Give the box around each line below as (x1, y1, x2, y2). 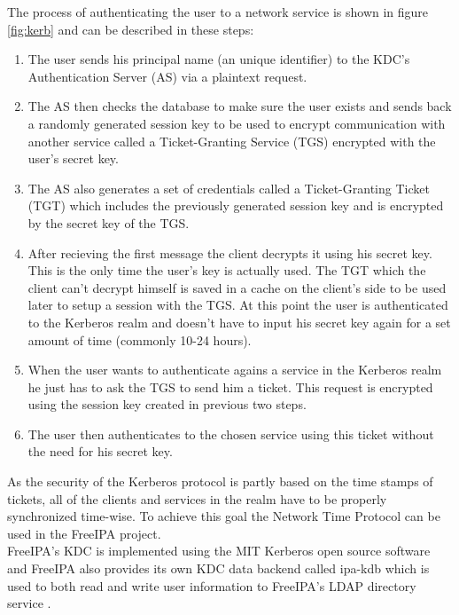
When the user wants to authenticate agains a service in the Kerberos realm (27, 360, 442, 379)
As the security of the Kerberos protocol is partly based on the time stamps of (7, 472, 433, 491)
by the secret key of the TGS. (27, 213, 190, 232)
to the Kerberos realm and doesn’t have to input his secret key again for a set (27, 312, 451, 331)
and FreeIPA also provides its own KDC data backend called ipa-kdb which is (7, 559, 430, 578)
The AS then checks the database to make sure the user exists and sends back (27, 97, 452, 115)
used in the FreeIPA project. (7, 524, 161, 542)
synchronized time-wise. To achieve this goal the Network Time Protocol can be (7, 507, 440, 525)
